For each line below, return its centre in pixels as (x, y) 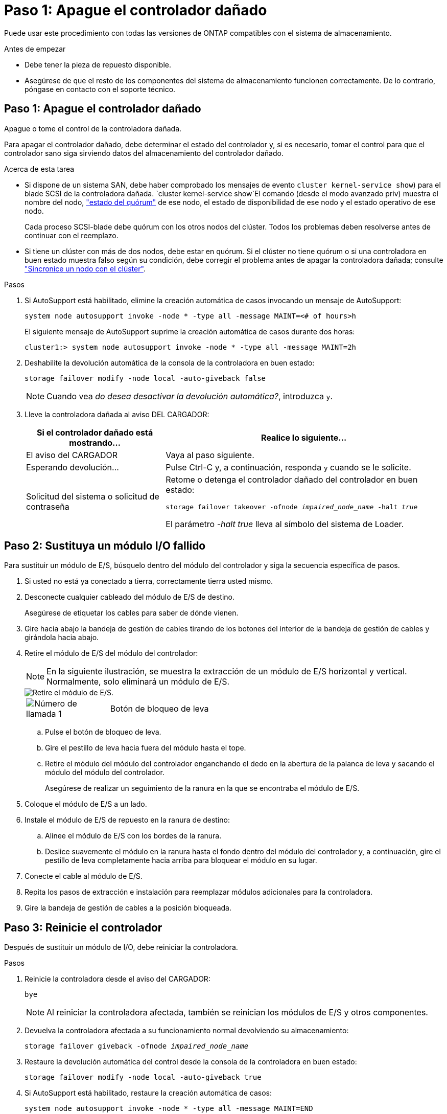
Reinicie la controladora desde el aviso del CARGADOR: (117, 979)
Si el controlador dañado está (95, 432)
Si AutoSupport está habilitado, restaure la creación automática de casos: (148, 1093)
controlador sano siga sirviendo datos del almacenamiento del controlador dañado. (144, 153)
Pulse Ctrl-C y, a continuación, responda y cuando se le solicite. (288, 467)
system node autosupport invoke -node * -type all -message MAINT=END (169, 1109)
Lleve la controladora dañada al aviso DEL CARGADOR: (117, 414)
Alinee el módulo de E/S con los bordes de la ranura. (133, 836)
